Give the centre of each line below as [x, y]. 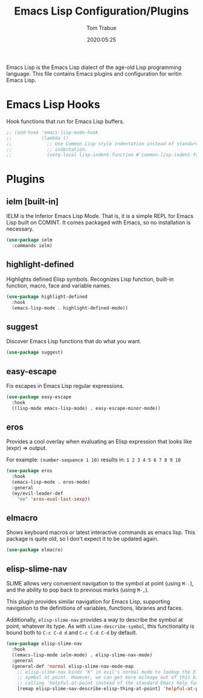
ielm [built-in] [33, 201]
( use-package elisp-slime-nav [44, 644]
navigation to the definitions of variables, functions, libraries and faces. [95, 608]
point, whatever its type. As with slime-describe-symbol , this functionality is [100, 626]
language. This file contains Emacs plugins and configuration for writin [94, 73]
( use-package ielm [29, 240]
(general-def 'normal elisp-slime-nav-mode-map [73, 666]
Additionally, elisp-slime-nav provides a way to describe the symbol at [95, 620]
